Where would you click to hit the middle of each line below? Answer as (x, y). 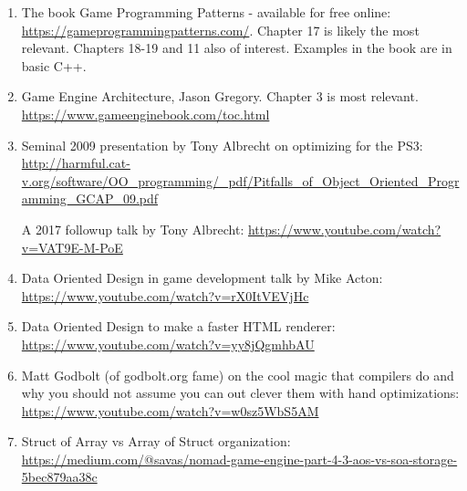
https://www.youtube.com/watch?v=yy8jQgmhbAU (168, 344)
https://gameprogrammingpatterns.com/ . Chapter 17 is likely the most (220, 30)
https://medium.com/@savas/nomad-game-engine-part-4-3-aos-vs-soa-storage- (239, 459)
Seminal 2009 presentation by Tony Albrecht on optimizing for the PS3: (222, 145)
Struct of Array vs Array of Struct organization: (156, 441)
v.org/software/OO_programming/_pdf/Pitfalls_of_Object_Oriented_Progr (240, 180)
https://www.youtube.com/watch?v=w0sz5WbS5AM (170, 410)
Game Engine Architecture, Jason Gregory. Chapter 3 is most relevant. (220, 96)
